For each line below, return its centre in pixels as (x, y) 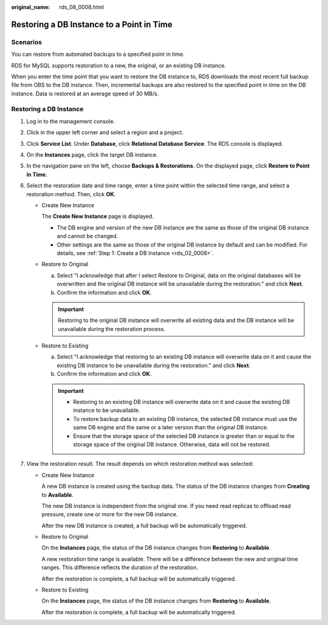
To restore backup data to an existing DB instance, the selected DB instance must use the (185, 418)
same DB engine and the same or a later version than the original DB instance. (171, 428)
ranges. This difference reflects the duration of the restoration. (120, 567)
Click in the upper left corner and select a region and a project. (105, 132)
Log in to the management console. (71, 121)
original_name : (31, 7)
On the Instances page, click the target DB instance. (92, 155)
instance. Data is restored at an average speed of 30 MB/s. (85, 94)
